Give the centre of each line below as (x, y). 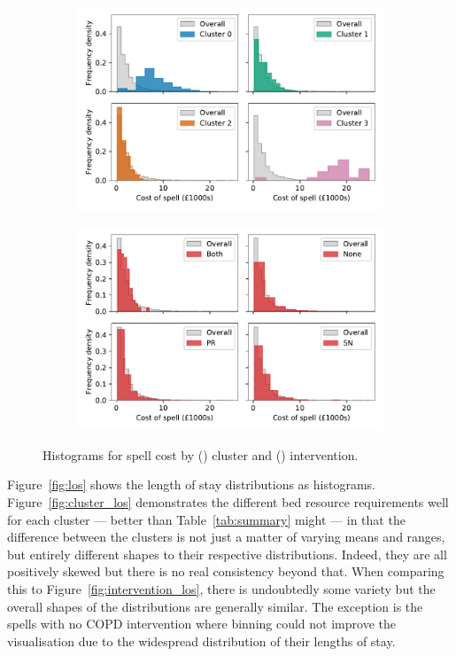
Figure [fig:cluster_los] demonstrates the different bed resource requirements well (228, 502)
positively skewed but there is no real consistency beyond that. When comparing (226, 571)
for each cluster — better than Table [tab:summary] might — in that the (206, 519)
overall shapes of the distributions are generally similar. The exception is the (215, 606)
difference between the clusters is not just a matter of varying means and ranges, (226, 537)
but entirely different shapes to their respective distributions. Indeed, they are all (227, 554)
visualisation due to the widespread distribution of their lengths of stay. (201, 640)
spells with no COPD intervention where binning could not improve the (201, 624)
